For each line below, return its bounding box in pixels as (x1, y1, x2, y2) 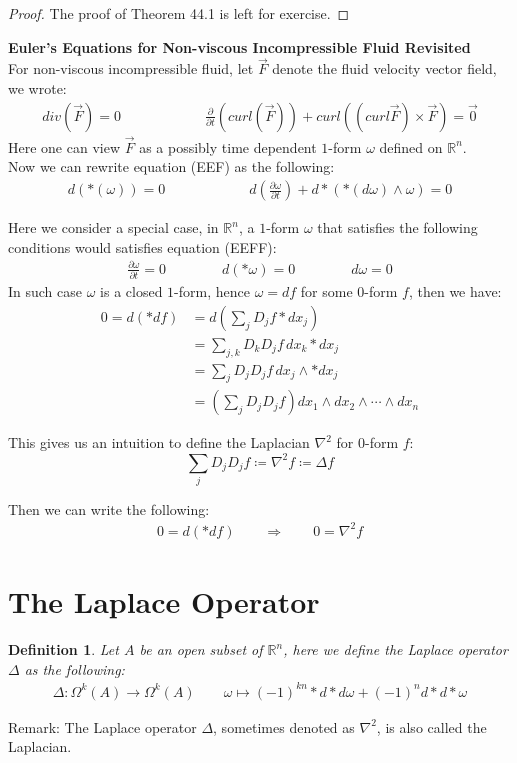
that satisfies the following (317, 217, 478, 238)
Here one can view (8, 136, 121, 157)
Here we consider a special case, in (8, 217, 219, 238)
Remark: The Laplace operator (8, 716, 197, 737)
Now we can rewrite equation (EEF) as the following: (8, 156, 335, 177)
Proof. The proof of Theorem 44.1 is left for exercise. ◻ (8, 3, 350, 23)
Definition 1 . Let (8, 639, 119, 660)
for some (300, 281, 353, 302)
